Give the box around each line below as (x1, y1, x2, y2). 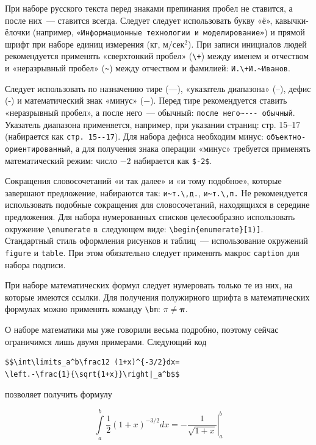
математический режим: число (5, 154, 117, 166)
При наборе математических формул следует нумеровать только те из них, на (5, 279, 293, 291)
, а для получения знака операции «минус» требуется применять (70, 141, 311, 154)
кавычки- (275, 13, 309, 26)
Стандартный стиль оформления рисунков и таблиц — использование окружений (5, 234, 308, 247)
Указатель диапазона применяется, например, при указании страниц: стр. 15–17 (5, 118, 301, 130)
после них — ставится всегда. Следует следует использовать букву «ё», (5, 13, 273, 26)
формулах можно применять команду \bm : (5, 302, 160, 315)
